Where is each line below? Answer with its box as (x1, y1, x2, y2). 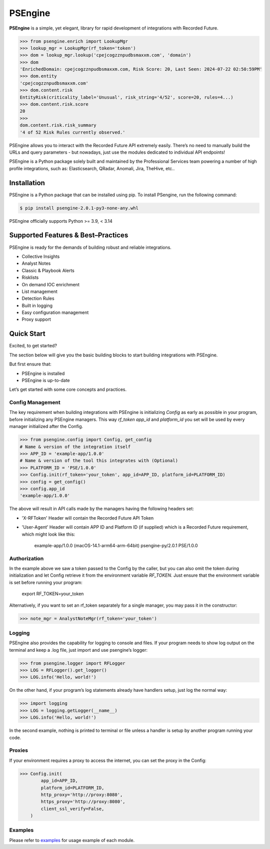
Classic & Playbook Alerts (21, 267, 74, 273)
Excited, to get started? (9, 343, 57, 349)
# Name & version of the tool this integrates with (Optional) (19, 458, 178, 464)
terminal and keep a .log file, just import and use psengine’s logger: (9, 647, 147, 653)
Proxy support (21, 316, 51, 322)
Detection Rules (21, 295, 54, 301)
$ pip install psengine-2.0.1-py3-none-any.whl (19, 205, 138, 211)
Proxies (9, 747, 28, 754)
